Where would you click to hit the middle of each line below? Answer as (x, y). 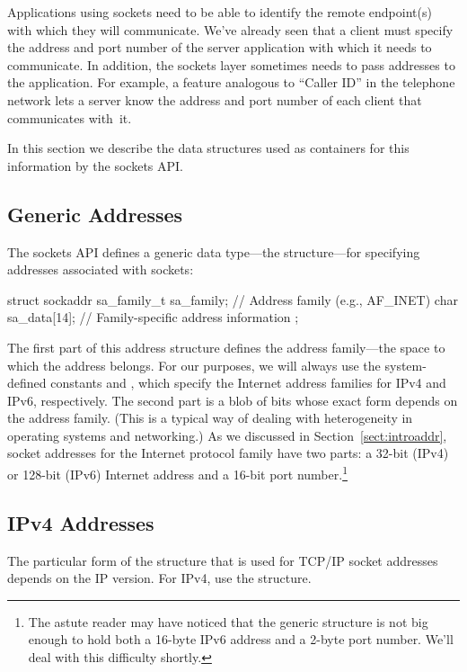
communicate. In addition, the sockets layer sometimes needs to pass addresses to (231, 64)
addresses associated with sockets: (101, 269)
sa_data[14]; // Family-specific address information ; (153, 317)
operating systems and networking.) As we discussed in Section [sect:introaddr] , (227, 435)
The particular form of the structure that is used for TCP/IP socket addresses (223, 560)
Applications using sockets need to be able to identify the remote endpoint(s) (220, 12)
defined (27, 383)
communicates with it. (70, 117)
